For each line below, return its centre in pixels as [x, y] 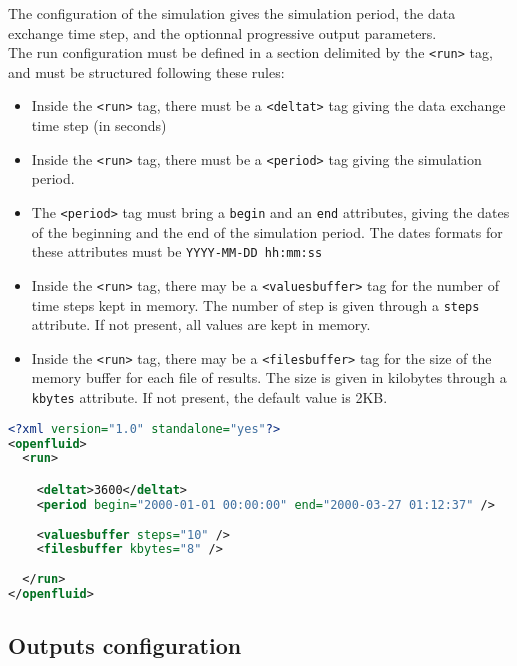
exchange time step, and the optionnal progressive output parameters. [222, 32]
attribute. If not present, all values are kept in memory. [201, 324]
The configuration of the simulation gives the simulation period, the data [232, 13]
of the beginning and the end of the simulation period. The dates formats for [267, 231]
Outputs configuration [125, 645]
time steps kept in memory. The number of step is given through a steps [255, 304]
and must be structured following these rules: [146, 71]
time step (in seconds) [99, 125]
